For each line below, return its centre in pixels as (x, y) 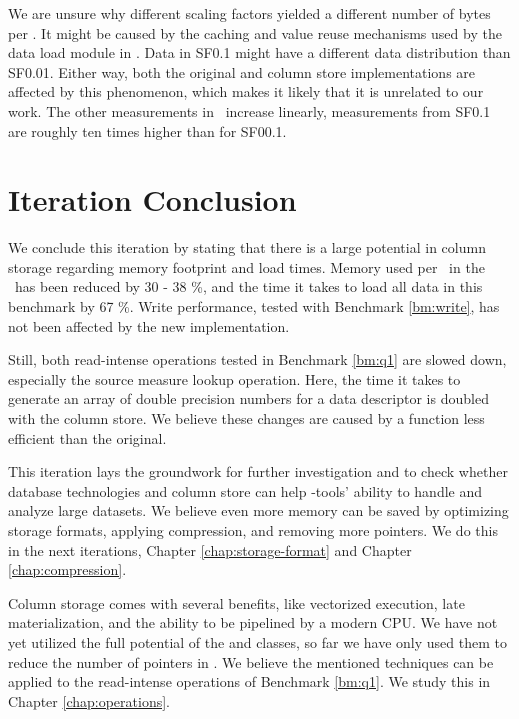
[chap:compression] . (67, 569)
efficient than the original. (87, 437)
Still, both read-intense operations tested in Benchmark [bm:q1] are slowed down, (257, 359)
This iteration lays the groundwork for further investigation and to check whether (258, 471)
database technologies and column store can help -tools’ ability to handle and (245, 490)
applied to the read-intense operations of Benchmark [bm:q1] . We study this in (249, 681)
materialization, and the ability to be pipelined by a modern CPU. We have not (253, 622)
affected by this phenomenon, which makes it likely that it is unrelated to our (246, 91)
